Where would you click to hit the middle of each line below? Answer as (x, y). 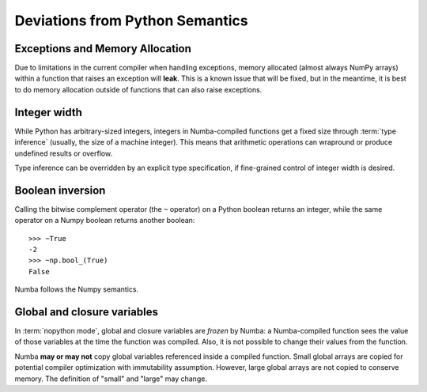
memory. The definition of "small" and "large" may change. (111, 379)
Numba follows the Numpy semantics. (76, 289)
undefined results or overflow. (64, 153)
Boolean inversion (60, 190)
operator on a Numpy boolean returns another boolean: (105, 220)
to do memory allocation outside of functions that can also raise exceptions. (138, 89)
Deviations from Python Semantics (131, 21)
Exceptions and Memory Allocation (103, 49)
